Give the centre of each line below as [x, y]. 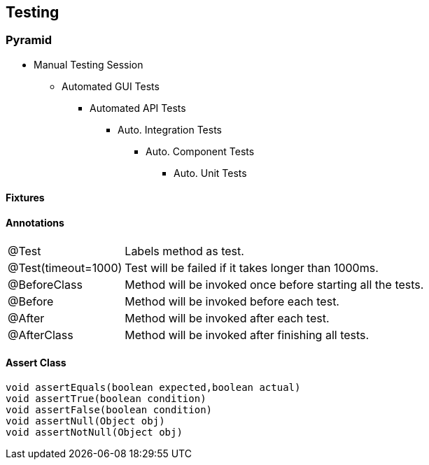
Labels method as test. [184, 251]
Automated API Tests [138, 108]
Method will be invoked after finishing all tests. [247, 335]
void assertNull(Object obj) [85, 421]
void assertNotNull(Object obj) [94, 432]
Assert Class [36, 363]
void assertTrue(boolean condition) [106, 398]
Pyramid [29, 40]
